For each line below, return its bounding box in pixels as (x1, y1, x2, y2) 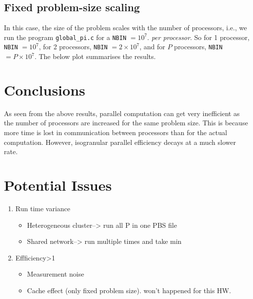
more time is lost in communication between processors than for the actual (4, 127, 227, 138)
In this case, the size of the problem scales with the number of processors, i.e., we (4, 22, 247, 33)
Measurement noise (27, 269, 84, 279)
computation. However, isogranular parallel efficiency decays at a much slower (4, 137, 236, 147)
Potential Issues (4, 175, 112, 195)
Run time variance (15, 203, 71, 213)
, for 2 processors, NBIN (39, 41, 108, 52)
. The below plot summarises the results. (34, 51, 156, 61)
